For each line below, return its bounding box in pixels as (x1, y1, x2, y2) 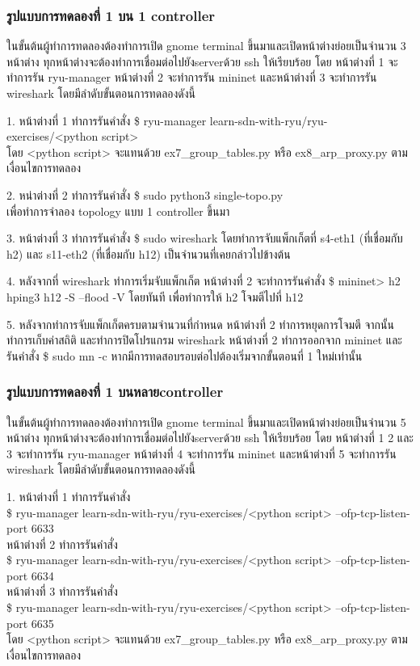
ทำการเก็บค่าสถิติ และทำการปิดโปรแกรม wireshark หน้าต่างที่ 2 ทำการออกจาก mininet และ (6, 331, 402, 348)
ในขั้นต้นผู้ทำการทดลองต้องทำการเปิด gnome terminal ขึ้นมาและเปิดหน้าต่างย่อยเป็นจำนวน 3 (6, 37, 406, 54)
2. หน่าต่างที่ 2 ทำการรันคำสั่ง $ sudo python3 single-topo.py (6, 186, 283, 203)
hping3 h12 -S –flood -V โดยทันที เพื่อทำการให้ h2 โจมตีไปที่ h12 (6, 288, 304, 305)
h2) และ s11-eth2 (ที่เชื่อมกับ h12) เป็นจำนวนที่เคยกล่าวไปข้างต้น (6, 245, 291, 262)
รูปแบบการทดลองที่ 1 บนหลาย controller (6, 381, 224, 402)
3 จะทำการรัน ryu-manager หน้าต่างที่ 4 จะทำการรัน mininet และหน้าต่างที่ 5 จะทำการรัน (6, 445, 397, 462)
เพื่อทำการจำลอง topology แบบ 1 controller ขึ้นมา (6, 202, 230, 219)
